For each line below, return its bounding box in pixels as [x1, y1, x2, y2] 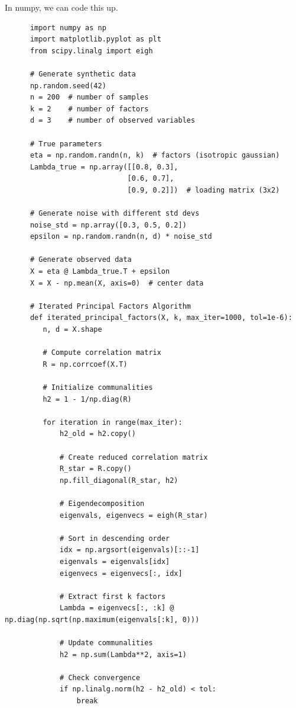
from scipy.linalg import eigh [30, 46, 153, 55]
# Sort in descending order [60, 534, 170, 543]
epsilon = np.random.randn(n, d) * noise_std [30, 232, 212, 241]
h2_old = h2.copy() [60, 430, 136, 438]
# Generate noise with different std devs [30, 209, 200, 218]
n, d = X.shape [43, 325, 102, 334]
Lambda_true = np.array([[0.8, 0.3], [30, 162, 178, 171]
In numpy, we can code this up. [5, 1, 118, 13]
